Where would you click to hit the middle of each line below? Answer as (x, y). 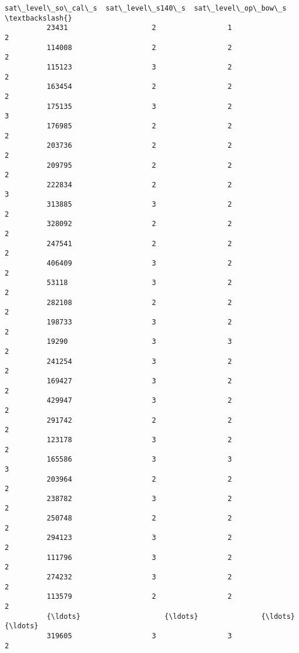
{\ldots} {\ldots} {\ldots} (171, 616)
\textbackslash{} (38, 18)
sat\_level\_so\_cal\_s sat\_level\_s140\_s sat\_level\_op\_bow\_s (146, 8)
